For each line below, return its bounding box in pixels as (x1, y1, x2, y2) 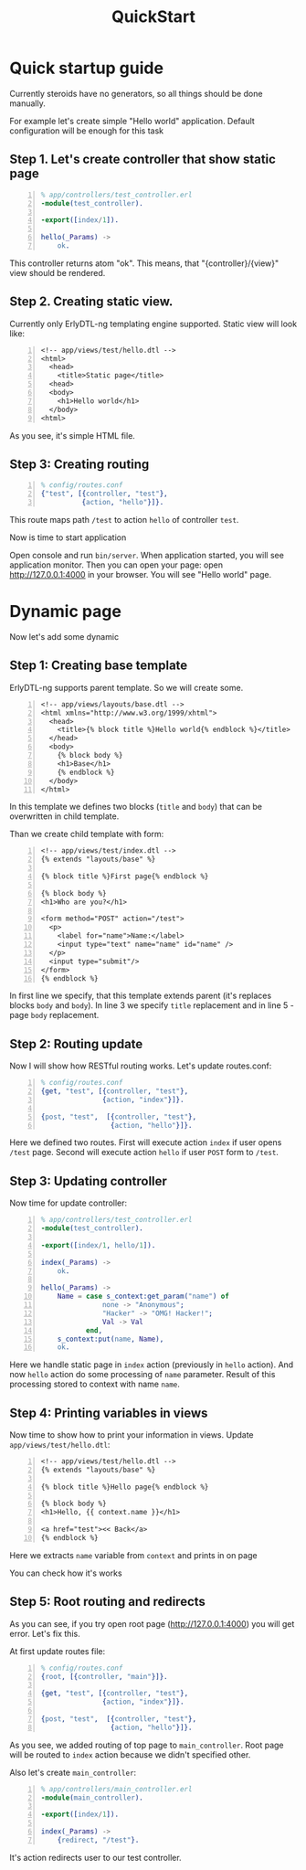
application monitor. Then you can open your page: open (9, 559, 224, 570)
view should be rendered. (9, 267, 106, 278)
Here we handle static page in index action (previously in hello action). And (9, 1359, 294, 1370)
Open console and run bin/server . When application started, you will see (9, 550, 285, 560)
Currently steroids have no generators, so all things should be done (9, 88, 263, 99)
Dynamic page (9, 601, 121, 622)
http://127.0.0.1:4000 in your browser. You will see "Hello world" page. (9, 569, 272, 579)
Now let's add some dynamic (9, 631, 120, 642)
